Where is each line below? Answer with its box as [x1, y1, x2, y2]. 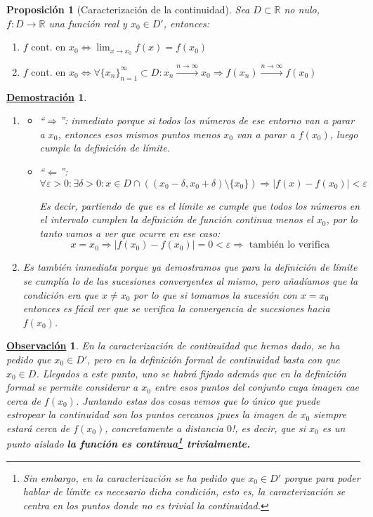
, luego [329, 126, 358, 141]
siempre [313, 407, 346, 422]
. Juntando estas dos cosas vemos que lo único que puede [75, 393, 320, 408]
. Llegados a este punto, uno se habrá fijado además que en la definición [36, 365, 346, 380]
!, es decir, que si [231, 420, 306, 435]
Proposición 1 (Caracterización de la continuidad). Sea [6, 2, 250, 16]
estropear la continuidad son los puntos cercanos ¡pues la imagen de [6, 407, 297, 422]
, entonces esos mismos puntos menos [58, 126, 221, 141]
